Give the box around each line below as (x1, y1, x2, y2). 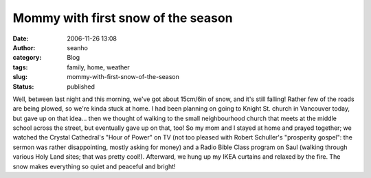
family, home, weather (67, 63, 130, 71)
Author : (12, 43, 36, 52)
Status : (12, 82, 34, 91)
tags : (12, 63, 28, 71)
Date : (12, 34, 29, 43)
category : (12, 54, 42, 62)
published (67, 82, 95, 91)
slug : (12, 73, 27, 81)
